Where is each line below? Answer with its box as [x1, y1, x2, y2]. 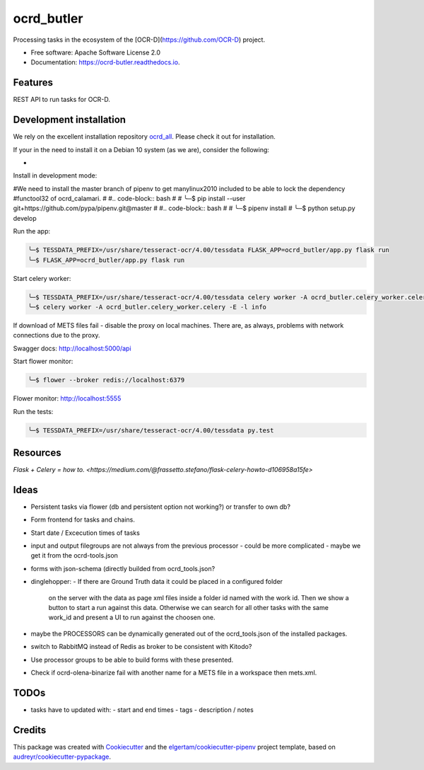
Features [13, 76, 53, 88]
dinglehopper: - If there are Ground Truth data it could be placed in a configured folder [30, 577, 283, 586]
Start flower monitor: [13, 357, 73, 366]
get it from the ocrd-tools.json [30, 551, 118, 560]
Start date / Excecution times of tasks [30, 528, 141, 537]
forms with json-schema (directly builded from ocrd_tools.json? [30, 564, 216, 573]
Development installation [13, 114, 126, 126]
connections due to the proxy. [13, 331, 100, 340]
